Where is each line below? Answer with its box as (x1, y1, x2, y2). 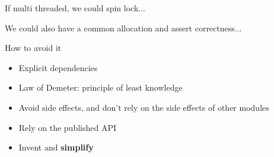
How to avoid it (5, 41, 62, 54)
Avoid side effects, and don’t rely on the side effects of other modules (18, 101, 269, 113)
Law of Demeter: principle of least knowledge (18, 81, 183, 94)
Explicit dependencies (18, 61, 98, 73)
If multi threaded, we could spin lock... (5, 2, 145, 14)
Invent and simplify (18, 141, 94, 153)
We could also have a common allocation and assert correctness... (5, 21, 242, 34)
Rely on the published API (18, 121, 117, 133)
